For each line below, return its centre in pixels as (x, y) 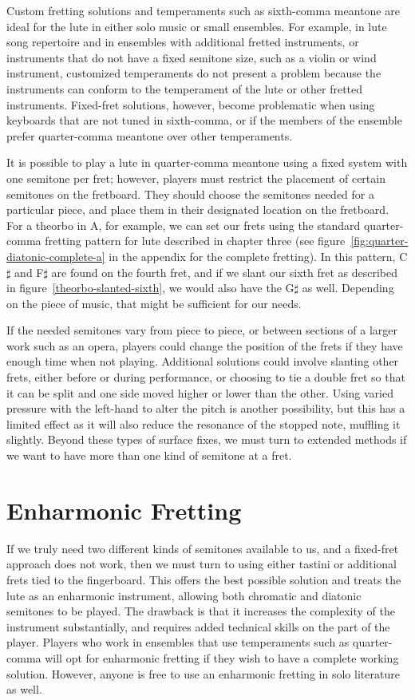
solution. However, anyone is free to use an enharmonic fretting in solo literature (203, 673)
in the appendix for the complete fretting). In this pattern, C (258, 256)
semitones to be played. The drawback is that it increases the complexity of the (201, 611)
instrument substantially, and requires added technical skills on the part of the (198, 626)
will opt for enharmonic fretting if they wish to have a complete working (222, 657)
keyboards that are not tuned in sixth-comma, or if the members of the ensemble (204, 120)
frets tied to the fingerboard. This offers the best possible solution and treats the (204, 579)
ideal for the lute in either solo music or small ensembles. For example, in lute (197, 26)
